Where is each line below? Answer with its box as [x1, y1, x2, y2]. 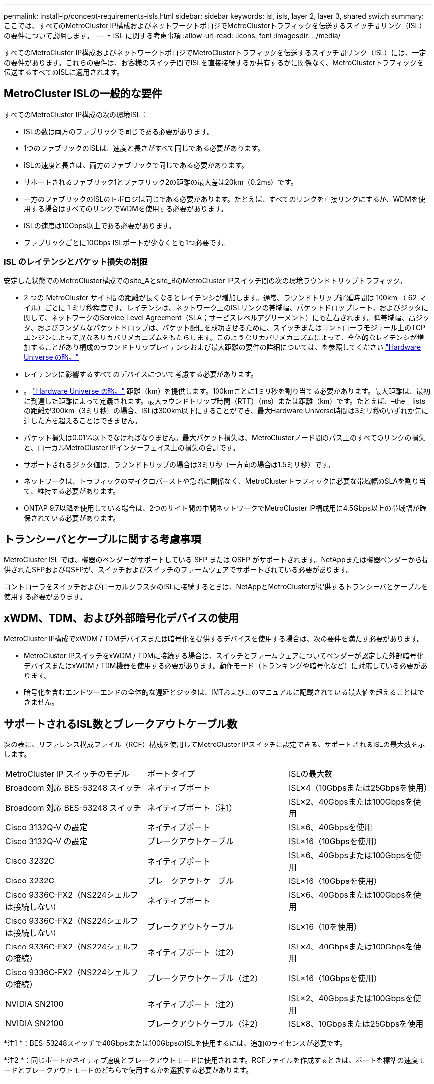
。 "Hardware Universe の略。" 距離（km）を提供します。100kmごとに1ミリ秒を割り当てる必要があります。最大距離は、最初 [24, 386, 431, 395]
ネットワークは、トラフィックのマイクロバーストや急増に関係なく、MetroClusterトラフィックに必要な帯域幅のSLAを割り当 [24, 476, 426, 485]
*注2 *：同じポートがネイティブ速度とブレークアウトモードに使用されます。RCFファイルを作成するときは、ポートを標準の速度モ [4, 1056, 425, 1065]
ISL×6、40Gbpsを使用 [288, 822, 372, 833]
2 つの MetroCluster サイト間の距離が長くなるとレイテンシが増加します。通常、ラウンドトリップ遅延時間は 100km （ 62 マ [24, 293, 426, 302]
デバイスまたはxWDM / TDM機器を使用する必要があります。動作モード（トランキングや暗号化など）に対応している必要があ [24, 661, 428, 670]
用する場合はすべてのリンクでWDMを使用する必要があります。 [24, 204, 228, 213]
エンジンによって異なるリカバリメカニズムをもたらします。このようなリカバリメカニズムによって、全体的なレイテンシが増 [24, 333, 424, 341]
